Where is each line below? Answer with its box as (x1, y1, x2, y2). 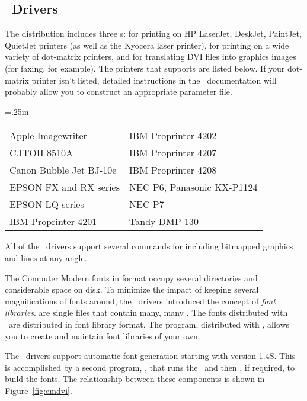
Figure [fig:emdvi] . (5, 384, 72, 396)
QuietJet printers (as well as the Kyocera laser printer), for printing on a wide (5, 39, 289, 51)
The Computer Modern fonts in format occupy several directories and (5, 271, 258, 284)
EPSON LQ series (9, 197, 84, 211)
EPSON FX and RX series (9, 180, 120, 194)
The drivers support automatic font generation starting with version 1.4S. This (5, 349, 296, 362)
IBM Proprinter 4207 (129, 146, 217, 160)
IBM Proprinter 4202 (129, 129, 217, 143)
